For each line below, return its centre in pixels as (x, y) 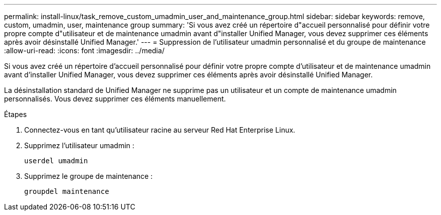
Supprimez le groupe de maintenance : (89, 176)
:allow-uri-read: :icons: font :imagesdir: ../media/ (84, 50)
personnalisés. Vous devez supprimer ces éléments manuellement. (115, 99)
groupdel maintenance (67, 191)
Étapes (16, 114)
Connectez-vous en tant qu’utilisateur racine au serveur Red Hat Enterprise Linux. (160, 130)
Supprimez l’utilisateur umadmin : (79, 145)
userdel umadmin (56, 161)
